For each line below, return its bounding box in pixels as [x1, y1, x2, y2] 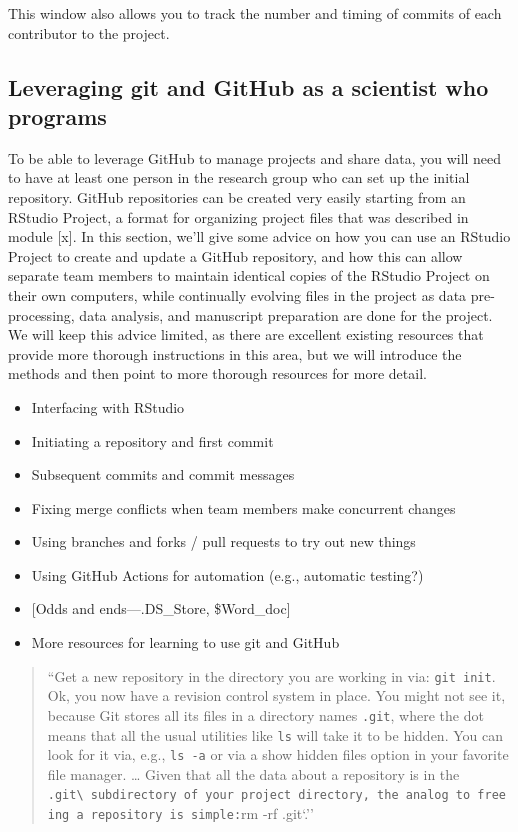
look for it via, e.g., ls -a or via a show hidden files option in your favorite [47, 744, 509, 765]
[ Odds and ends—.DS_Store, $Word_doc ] [31, 598, 291, 619]
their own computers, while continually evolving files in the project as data [8, 284, 467, 305]
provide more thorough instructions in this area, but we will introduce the [8, 343, 462, 364]
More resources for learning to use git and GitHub [31, 632, 340, 653]
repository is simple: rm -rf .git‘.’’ [90, 803, 314, 824]
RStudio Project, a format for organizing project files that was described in [8, 206, 469, 227]
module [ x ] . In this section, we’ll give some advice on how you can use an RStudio [8, 226, 511, 247]
